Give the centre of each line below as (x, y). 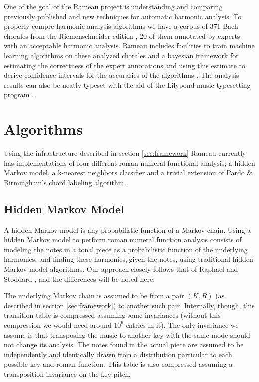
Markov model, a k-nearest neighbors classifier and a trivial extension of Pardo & (128, 172)
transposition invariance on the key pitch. (67, 373)
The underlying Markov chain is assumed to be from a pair (94, 295)
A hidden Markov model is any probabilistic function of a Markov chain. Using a (128, 230)
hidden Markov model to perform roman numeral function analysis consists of (123, 240)
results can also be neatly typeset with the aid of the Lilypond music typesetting (127, 85)
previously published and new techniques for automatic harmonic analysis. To (123, 16)
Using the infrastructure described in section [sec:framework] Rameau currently (125, 153)
